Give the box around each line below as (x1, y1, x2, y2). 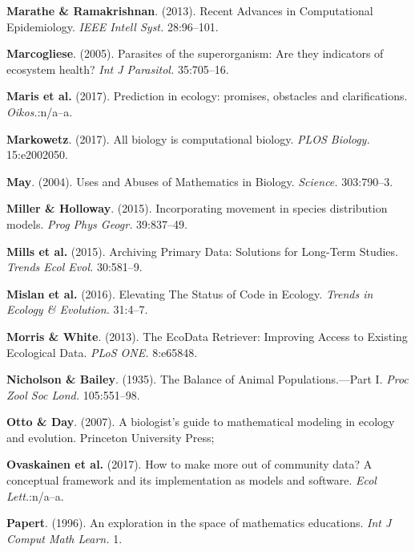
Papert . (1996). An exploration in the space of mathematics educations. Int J (6, 514, 392, 531)
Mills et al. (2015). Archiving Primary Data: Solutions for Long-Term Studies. (6, 242, 398, 259)
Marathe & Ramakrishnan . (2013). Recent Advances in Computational (6, 2, 373, 18)
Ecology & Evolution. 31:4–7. (6, 301, 148, 318)
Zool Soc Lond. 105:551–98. (6, 386, 140, 403)
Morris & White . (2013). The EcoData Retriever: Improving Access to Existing (6, 327, 408, 344)
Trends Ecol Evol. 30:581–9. (6, 258, 143, 275)
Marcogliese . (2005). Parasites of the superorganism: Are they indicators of (6, 45, 384, 62)
